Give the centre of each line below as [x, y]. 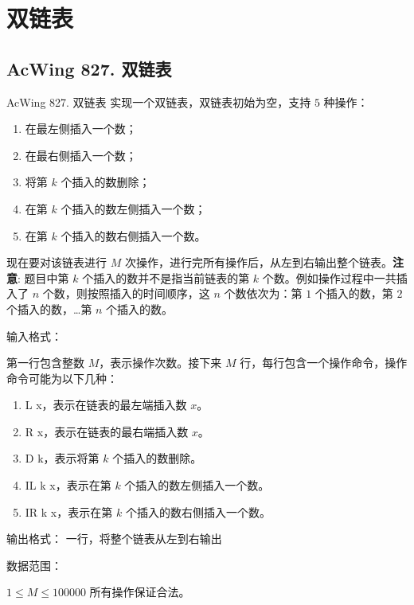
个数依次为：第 [263, 293]
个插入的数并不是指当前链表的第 [166, 277]
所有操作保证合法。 [140, 592]
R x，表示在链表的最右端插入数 [107, 431]
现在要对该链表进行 [57, 262]
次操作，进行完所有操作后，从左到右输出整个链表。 [258, 262]
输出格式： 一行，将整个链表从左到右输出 [114, 539]
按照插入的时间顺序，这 [148, 293]
